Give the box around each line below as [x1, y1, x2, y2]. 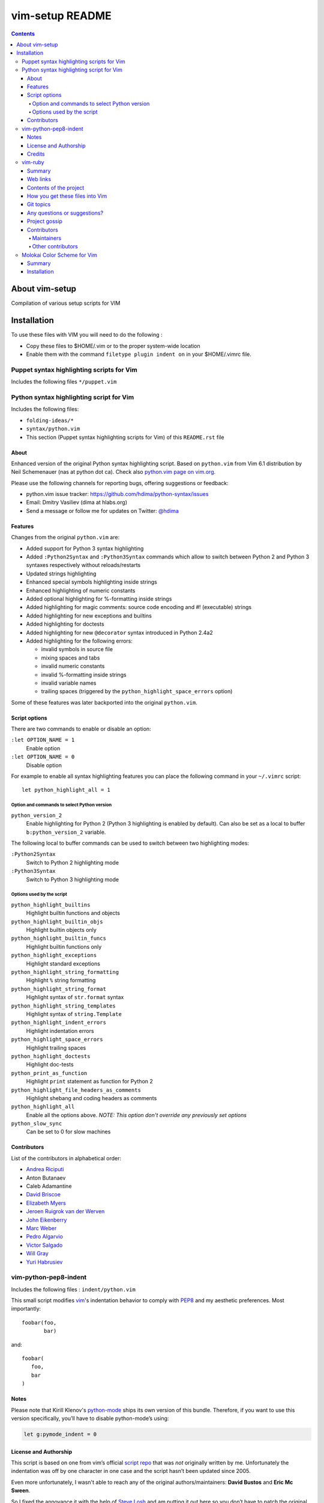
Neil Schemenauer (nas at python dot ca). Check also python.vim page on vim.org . [11, 468, 216, 476]
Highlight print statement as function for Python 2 [26, 1078, 153, 1085]
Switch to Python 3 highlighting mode [26, 875, 119, 883]
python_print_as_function [11, 1070, 88, 1076]
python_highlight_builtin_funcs [11, 935, 106, 942]
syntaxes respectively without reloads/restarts [26, 562, 141, 569]
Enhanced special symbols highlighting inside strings [26, 578, 157, 586]
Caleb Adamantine [26, 1183, 72, 1190]
